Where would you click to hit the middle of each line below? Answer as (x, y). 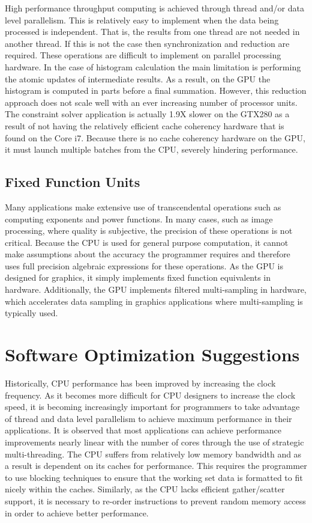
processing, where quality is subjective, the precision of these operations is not (149, 231)
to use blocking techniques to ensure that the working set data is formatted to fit (154, 477)
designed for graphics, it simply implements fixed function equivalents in (138, 277)
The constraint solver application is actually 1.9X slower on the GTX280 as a (147, 114)
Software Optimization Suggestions (152, 354)
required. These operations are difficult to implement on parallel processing (143, 55)
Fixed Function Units (73, 182)
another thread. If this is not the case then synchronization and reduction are (147, 43)
